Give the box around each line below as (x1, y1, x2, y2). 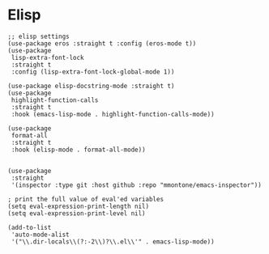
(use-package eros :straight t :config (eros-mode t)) (7, 39, 197, 48)
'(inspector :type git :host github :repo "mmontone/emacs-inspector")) (11, 180, 263, 189)
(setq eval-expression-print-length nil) (7, 202, 150, 210)
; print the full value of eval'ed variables (7, 195, 164, 203)
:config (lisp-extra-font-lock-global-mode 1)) (11, 67, 175, 76)
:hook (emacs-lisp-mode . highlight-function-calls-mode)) (11, 110, 216, 118)
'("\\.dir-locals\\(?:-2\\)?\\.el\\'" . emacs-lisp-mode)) (11, 237, 216, 246)
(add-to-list (7, 223, 52, 231)
